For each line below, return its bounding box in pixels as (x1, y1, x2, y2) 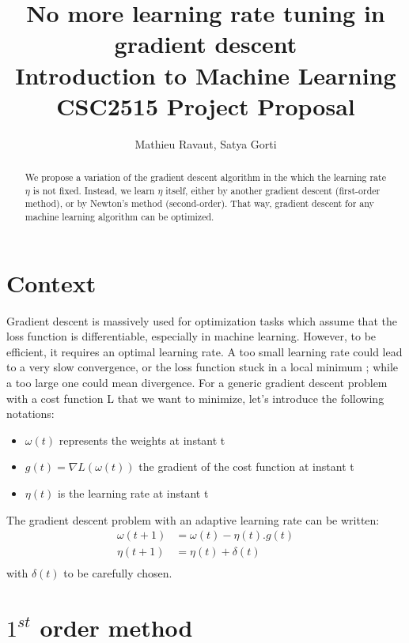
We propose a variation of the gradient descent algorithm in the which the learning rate (25, 171, 386, 184)
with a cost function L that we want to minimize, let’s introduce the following (6, 389, 384, 406)
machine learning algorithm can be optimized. (25, 210, 214, 224)
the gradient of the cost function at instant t (138, 458, 354, 475)
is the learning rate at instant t (57, 484, 209, 501)
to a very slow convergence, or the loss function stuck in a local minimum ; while (6, 359, 399, 375)
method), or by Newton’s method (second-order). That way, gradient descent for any (25, 197, 374, 210)
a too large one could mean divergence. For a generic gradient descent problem (6, 374, 388, 391)
